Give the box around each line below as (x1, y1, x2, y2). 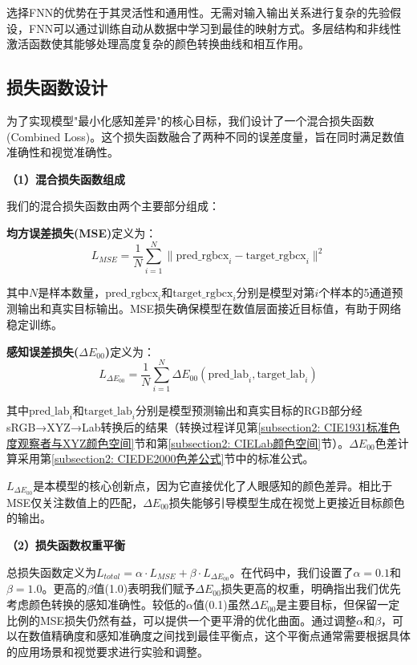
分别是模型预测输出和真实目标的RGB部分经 (135, 402, 362, 419)
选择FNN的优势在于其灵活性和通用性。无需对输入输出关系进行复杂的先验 (6, 4, 391, 20)
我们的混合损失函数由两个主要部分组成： (6, 197, 220, 214)
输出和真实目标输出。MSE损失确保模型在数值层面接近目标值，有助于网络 (17, 300, 402, 317)
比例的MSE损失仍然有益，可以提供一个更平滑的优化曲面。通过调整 (6, 611, 357, 628)
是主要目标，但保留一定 (276, 596, 400, 613)
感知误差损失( (6, 343, 79, 359)
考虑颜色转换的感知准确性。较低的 (6, 596, 186, 613)
